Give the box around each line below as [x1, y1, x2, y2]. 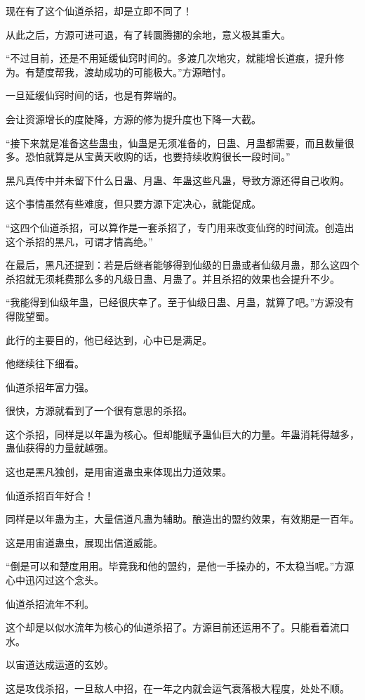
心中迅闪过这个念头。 [6, 573, 104, 587]
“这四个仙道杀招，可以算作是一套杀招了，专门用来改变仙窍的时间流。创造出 [6, 219, 354, 234]
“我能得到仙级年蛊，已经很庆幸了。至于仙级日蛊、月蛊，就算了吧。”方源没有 [6, 295, 354, 310]
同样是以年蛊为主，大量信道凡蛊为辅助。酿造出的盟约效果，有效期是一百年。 [6, 511, 359, 526]
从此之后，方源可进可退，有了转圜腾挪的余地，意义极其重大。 [6, 27, 291, 42]
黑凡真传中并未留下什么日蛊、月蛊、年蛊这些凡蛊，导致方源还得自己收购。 [6, 172, 350, 187]
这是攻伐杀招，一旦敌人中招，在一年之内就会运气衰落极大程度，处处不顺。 [6, 681, 350, 695]
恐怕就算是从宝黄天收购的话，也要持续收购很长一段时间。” [25, 149, 291, 164]
